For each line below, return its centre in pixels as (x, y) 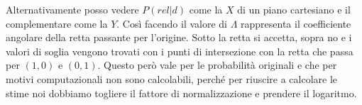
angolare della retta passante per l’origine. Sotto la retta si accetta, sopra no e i (179, 37)
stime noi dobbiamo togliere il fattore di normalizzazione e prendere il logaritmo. (181, 93)
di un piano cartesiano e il (294, 9)
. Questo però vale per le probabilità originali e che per (217, 65)
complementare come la (57, 23)
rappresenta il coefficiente (296, 23)
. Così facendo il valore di (172, 23)
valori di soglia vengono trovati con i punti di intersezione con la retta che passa (180, 51)
